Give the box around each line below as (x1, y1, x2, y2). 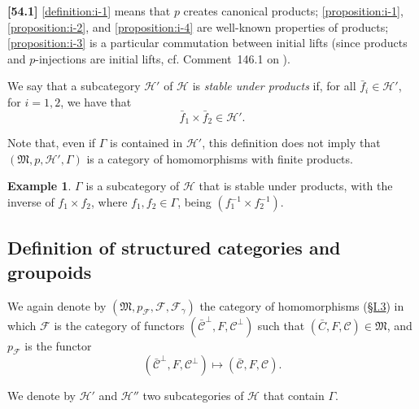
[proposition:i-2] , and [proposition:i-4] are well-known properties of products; (7, 18, 389, 35)
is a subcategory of (85, 177, 180, 194)
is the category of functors (54, 316, 185, 333)
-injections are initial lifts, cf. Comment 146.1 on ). (35, 50, 290, 67)
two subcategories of (142, 387, 244, 404)
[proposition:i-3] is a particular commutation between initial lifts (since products (7, 34, 408, 51)
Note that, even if (7, 134, 96, 151)
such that (257, 316, 305, 333)
